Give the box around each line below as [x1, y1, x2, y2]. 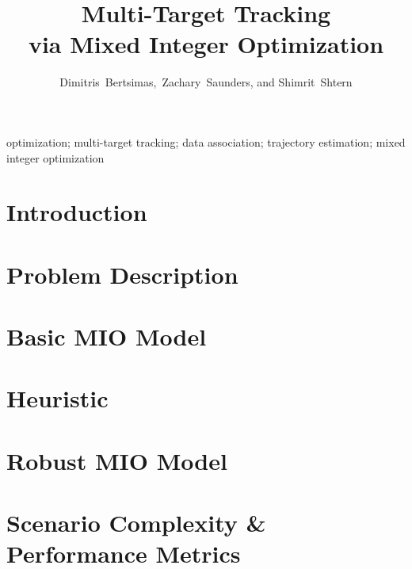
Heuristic [6, 382, 109, 414]
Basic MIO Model [6, 320, 207, 353]
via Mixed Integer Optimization [28, 28, 384, 60]
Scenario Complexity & [6, 506, 266, 539]
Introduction [6, 196, 147, 228]
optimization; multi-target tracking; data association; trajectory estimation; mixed [6, 133, 406, 150]
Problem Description [6, 258, 238, 290]
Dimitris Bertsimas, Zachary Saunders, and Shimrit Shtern [59, 74, 353, 90]
